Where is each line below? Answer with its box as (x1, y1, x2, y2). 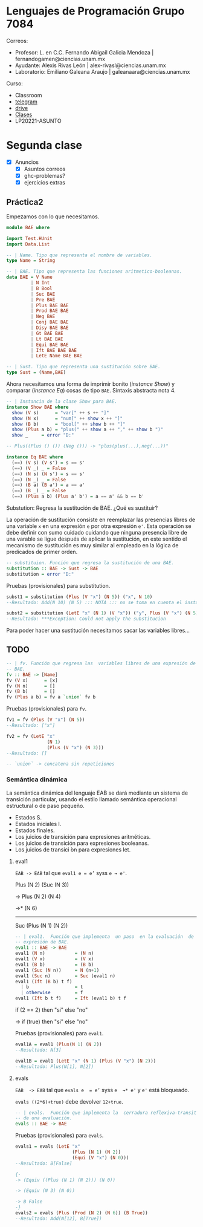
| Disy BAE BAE (30, 325, 69, 331)
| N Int (30, 280, 50, 286)
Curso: (6, 80, 23, 87)
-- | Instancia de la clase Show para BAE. (6, 399, 118, 405)
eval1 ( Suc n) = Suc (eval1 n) (14, 972, 116, 979)
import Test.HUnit (6, 235, 53, 241)
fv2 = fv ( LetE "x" (6, 733, 56, 739)
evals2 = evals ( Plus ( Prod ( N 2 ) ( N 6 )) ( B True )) (14, 1210, 148, 1216)
